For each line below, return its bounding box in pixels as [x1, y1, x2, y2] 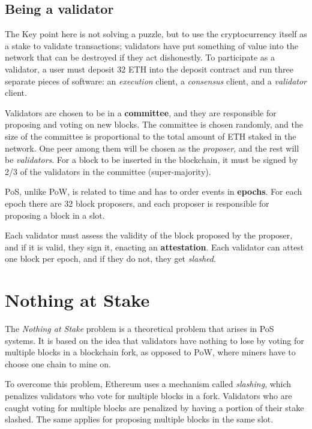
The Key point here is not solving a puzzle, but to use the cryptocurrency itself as [5, 28, 307, 40]
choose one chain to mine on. [5, 357, 112, 370]
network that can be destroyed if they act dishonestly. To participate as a [5, 51, 275, 64]
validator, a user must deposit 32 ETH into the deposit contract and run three [5, 62, 293, 75]
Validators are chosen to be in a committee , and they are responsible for [5, 106, 277, 119]
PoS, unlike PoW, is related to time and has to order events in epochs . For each [5, 185, 302, 198]
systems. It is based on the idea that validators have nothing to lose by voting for [5, 334, 304, 346]
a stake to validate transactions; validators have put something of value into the [5, 39, 298, 52]
